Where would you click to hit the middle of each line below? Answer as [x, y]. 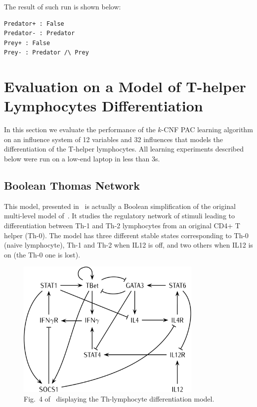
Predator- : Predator [40, 33]
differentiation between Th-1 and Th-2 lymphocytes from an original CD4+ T [122, 226]
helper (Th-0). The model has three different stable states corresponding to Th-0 [126, 235]
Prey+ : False [27, 43]
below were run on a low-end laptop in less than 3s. [82, 159]
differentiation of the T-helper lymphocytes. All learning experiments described [124, 149]
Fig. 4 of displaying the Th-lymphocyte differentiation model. [119, 399]
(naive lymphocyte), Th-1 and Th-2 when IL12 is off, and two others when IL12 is [128, 245]
